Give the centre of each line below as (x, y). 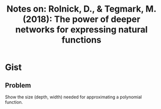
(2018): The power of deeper (81, 19)
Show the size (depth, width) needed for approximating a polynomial (73, 97)
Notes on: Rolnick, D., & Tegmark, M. (81, 9)
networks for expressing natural (81, 30)
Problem (18, 85)
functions (81, 40)
